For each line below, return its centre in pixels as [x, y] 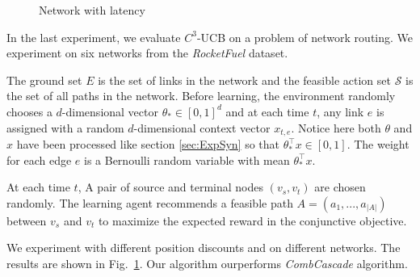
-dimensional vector [110, 111]
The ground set [44, 80]
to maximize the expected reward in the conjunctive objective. [252, 220]
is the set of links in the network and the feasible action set [244, 80]
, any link [340, 111]
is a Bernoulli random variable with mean [187, 159]
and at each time [267, 111]
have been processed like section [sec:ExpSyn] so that [148, 144]
